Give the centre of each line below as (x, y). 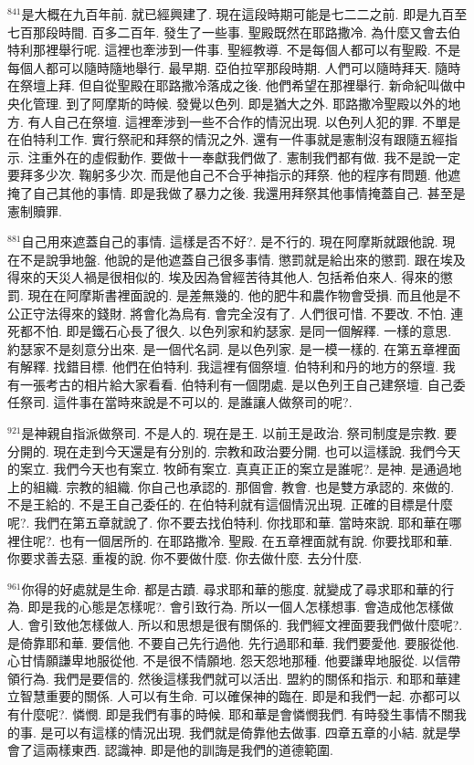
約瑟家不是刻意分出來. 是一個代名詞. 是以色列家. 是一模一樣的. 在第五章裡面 (234, 348)
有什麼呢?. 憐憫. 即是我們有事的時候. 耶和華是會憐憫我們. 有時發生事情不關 (231, 713)
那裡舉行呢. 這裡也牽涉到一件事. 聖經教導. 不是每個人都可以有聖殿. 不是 (247, 50)
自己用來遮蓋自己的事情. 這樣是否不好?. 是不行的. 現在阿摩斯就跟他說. (230, 241)
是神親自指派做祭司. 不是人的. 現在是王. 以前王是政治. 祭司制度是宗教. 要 (239, 433)
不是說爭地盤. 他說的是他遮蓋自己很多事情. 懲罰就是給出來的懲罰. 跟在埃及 (242, 259)
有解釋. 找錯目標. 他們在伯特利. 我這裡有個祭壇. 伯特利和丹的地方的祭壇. (223, 367)
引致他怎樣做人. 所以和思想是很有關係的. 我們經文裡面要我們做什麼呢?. (252, 624)
